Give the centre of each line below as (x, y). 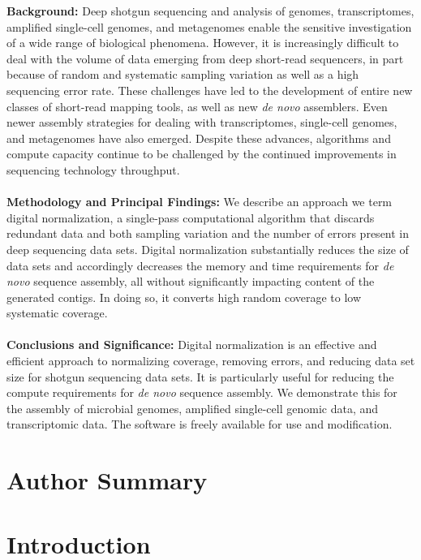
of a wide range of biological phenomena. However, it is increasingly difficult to (203, 43)
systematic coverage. (57, 313)
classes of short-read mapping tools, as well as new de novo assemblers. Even (197, 106)
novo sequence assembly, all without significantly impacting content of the (191, 281)
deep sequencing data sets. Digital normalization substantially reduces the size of (208, 249)
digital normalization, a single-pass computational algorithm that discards (191, 217)
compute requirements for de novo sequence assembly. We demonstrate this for (202, 392)
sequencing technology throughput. (93, 169)
